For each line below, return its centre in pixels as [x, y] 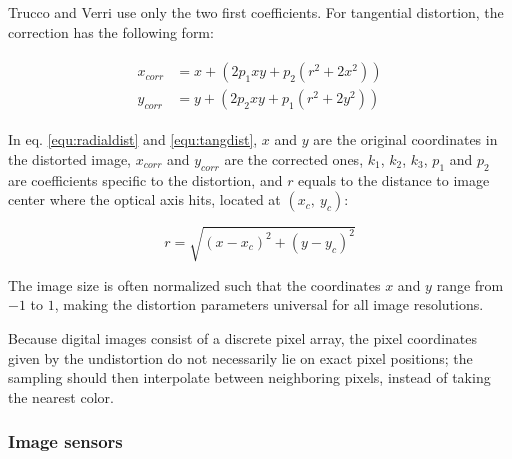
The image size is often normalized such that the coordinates [194, 284]
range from [470, 284]
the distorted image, [70, 158]
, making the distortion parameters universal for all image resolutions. [269, 304]
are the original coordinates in [405, 139]
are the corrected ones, [294, 158]
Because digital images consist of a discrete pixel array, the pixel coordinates [242, 338]
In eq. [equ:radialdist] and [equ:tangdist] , [133, 139]
